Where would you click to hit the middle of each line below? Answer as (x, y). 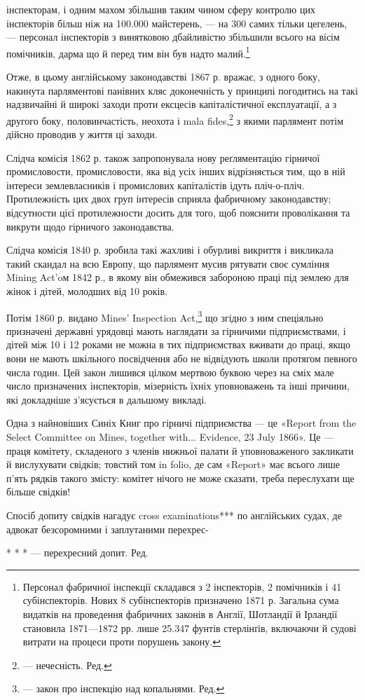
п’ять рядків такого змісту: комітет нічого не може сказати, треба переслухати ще (180, 478)
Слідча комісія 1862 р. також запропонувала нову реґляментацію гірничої (163, 157)
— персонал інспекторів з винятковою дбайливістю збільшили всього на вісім (173, 37)
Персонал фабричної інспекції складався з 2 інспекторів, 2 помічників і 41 (182, 586)
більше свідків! (39, 492)
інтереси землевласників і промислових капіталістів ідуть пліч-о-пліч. (156, 185)
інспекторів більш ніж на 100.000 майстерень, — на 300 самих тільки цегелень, (177, 23)
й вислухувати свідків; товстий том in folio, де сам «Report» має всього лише (173, 464)
